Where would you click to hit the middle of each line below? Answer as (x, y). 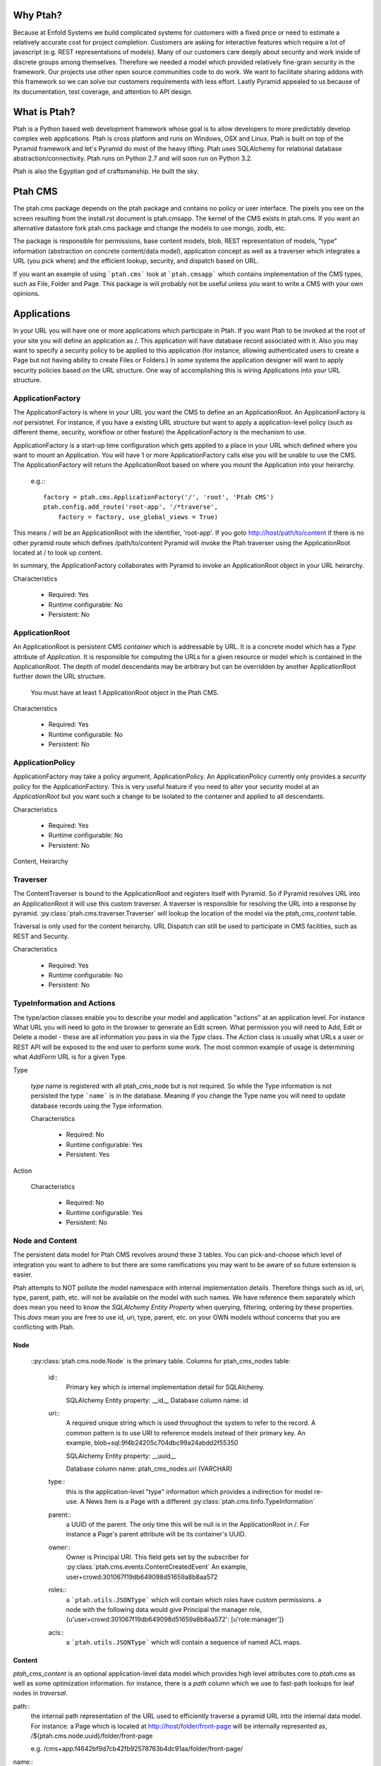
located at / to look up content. (58, 553)
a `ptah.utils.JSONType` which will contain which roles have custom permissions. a (194, 1599)
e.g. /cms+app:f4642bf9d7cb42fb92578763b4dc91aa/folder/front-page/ (137, 1749)
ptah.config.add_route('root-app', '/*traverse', (131, 507)
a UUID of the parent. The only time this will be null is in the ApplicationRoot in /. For (188, 1524)
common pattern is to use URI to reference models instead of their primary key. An (186, 1433)
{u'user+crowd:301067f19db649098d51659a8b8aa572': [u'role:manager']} (175, 1619)
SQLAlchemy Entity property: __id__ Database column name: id (157, 1400)
